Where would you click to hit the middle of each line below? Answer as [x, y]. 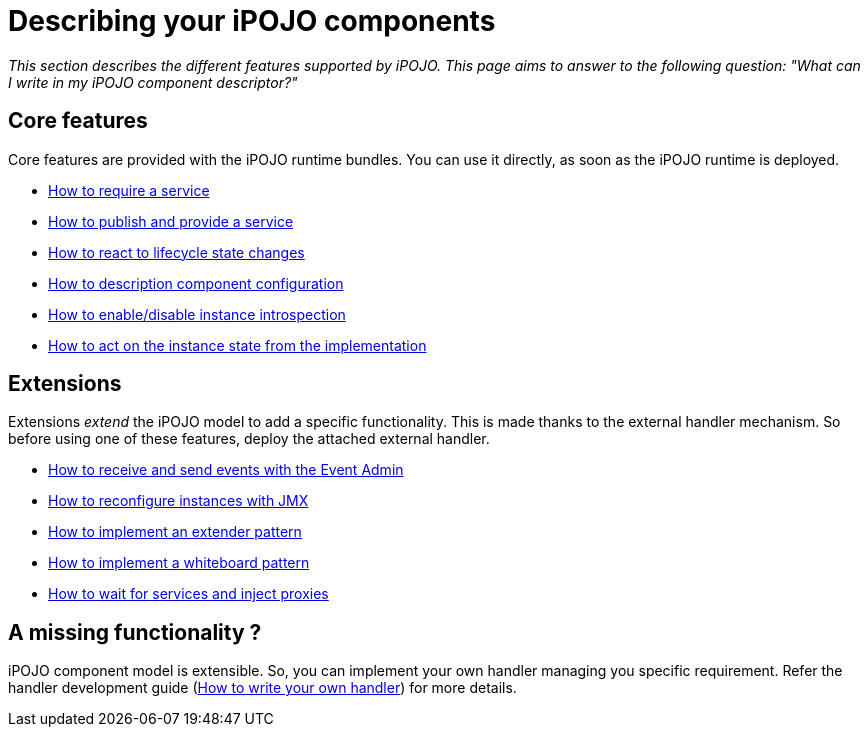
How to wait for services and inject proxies [188, 594]
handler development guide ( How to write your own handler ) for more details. [262, 688]
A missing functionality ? [135, 632]
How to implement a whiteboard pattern [179, 563]
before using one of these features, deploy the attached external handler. [249, 439]
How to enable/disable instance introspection [197, 314]
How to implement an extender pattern [175, 532]
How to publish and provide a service [171, 221]
